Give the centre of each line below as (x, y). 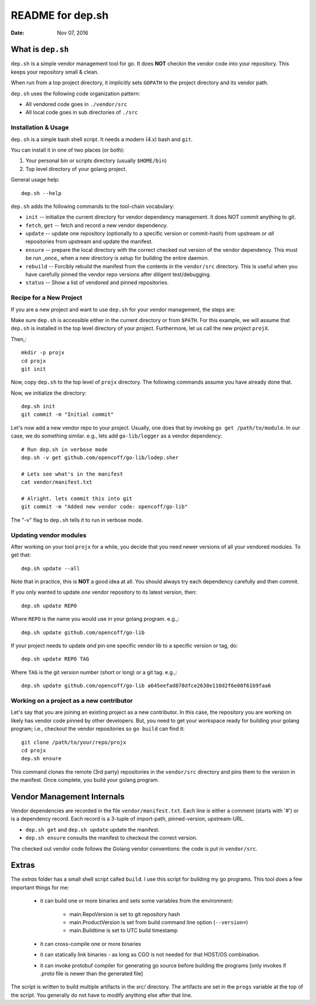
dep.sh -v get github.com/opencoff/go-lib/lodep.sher (100, 458)
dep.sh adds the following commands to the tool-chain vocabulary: (93, 206)
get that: (21, 555)
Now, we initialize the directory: (49, 393)
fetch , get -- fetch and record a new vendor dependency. (97, 225)
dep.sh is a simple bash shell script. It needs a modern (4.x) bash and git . (102, 139)
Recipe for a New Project (47, 298)
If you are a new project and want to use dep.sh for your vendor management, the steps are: (123, 309)
